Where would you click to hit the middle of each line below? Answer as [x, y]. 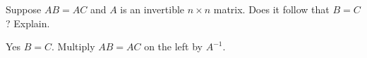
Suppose [24, 9]
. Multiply [73, 46]
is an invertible [152, 9]
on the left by [173, 46]
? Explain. [28, 23]
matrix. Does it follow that [271, 9]
